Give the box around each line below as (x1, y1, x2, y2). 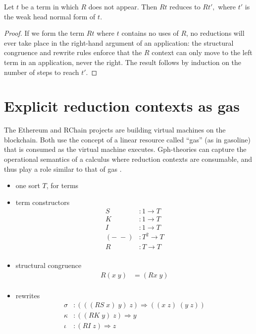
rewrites (15, 290, 40, 300)
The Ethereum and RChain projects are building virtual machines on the (4, 125, 226, 135)
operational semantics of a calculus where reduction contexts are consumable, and (4, 154, 253, 164)
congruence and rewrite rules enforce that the (4, 47, 142, 58)
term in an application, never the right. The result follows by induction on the (4, 57, 242, 67)
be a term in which (21, 1, 79, 11)
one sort (15, 180, 40, 191)
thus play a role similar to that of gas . (4, 163, 122, 174)
